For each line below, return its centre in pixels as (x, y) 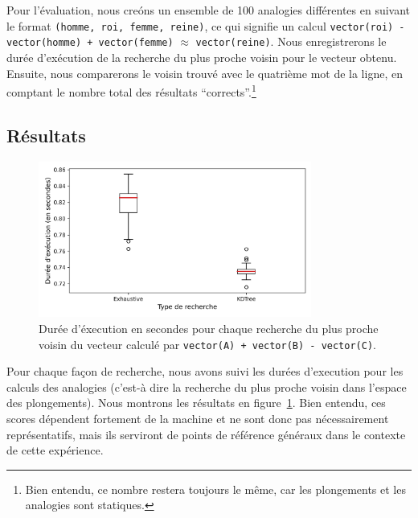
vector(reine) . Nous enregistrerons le (291, 41)
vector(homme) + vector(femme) (90, 43)
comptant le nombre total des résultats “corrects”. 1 (131, 90)
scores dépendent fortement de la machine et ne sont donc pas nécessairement (198, 418)
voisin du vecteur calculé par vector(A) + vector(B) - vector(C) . (207, 344)
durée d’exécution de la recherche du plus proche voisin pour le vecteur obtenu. (202, 57)
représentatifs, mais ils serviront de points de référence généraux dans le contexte (206, 434)
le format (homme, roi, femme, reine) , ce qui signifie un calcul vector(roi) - (206, 25)
